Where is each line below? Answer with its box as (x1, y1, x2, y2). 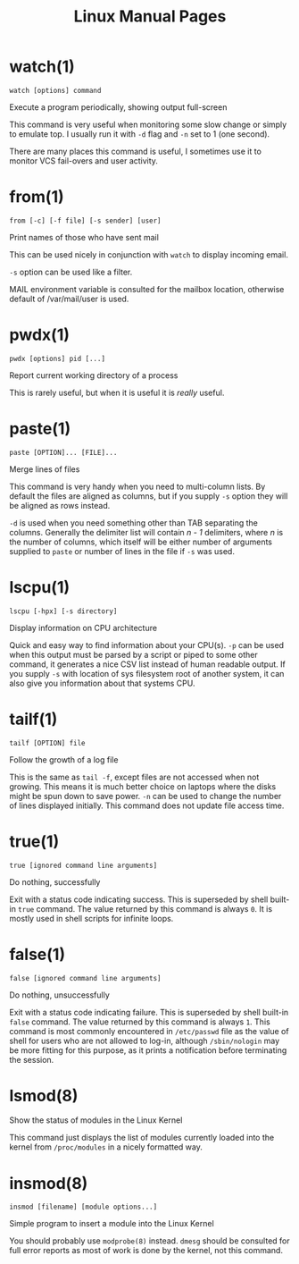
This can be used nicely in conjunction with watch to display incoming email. (9, 249, 288, 260)
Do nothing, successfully (9, 876, 101, 887)
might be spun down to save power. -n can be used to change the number (9, 790, 282, 801)
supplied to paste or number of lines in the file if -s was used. (9, 545, 235, 556)
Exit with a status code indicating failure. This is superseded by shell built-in (9, 1007, 289, 1017)
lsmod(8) (9, 1085, 79, 1106)
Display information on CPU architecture (9, 622, 158, 633)
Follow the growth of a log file (9, 754, 119, 765)
